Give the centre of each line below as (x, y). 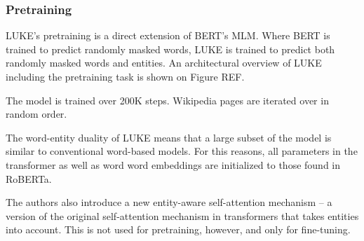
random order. (36, 114)
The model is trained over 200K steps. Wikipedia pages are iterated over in (167, 100)
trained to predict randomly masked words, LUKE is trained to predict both (170, 49)
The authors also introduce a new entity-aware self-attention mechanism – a (169, 202)
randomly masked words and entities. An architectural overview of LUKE (164, 63)
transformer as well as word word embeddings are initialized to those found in (173, 164)
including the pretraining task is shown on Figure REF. (125, 76)
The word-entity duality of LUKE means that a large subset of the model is (169, 137)
